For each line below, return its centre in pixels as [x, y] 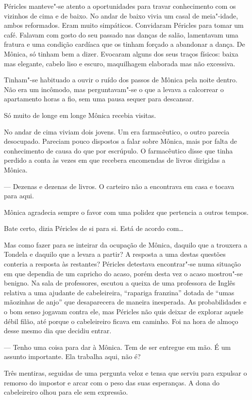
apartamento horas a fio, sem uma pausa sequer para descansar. [99, 99]
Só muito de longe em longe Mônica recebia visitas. [80, 115]
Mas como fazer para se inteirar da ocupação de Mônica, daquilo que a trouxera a [126, 244]
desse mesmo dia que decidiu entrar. [58, 331]
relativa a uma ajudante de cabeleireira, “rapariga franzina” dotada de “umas [119, 292]
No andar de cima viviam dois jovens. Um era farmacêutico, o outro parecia [117, 131]
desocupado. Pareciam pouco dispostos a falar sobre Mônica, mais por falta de [120, 141]
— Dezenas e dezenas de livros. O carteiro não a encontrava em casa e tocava [119, 186]
